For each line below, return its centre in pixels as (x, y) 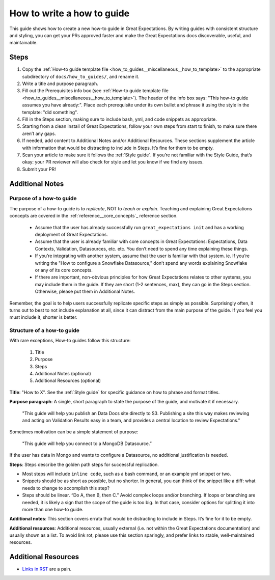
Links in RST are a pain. (47, 569)
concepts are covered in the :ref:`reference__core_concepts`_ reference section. (93, 216)
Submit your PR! (39, 169)
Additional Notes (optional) (63, 374)
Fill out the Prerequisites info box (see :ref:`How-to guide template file (95, 91)
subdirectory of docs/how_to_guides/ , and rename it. (81, 76)
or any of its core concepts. (64, 270)
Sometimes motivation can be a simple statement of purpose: (74, 432)
